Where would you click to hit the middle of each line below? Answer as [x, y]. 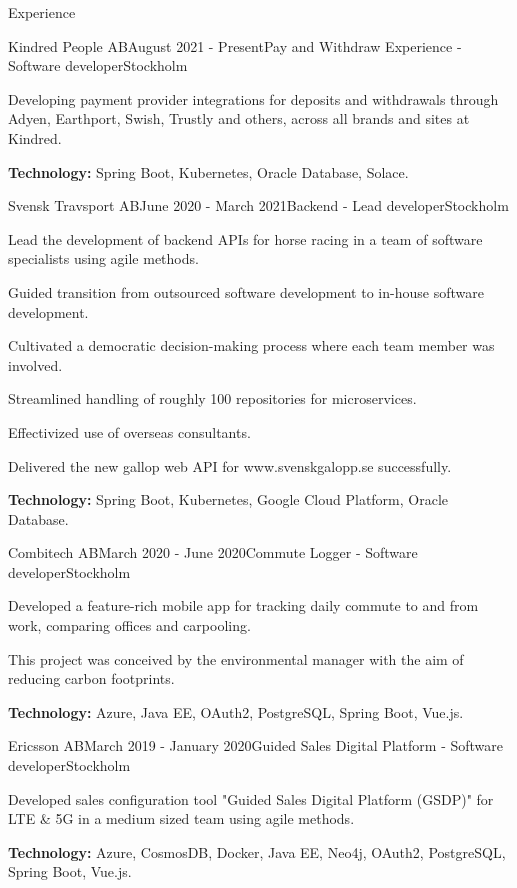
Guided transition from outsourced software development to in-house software [246, 291]
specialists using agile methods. [103, 258]
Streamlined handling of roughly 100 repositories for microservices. [212, 398]
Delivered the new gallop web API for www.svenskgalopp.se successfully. [230, 465]
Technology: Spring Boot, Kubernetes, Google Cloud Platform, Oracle [228, 499]
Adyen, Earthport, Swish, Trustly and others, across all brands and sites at [239, 118]
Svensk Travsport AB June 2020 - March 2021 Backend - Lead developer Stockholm [258, 205]
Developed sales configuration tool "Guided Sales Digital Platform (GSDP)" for [251, 798]
